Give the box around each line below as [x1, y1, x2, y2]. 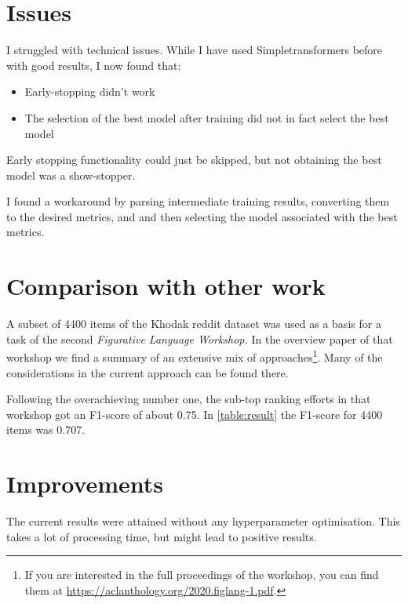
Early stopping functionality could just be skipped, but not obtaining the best [6, 151, 382, 168]
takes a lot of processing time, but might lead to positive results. [6, 528, 317, 544]
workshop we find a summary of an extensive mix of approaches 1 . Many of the [6, 347, 383, 366]
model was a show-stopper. [6, 166, 136, 183]
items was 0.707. [6, 421, 86, 438]
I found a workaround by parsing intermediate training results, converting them [6, 193, 390, 209]
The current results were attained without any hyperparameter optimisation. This [6, 513, 400, 529]
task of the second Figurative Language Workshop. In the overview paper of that [6, 330, 393, 347]
